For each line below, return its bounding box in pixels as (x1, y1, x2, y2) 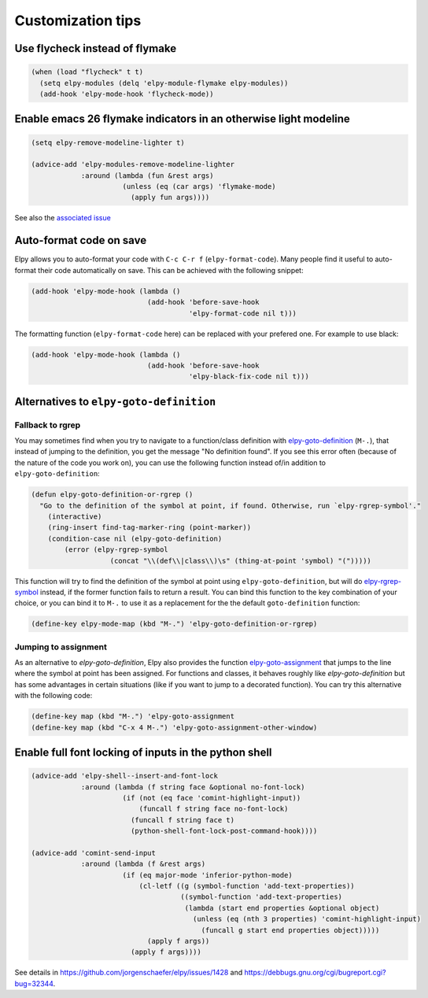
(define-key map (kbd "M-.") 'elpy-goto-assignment (31, 712, 235, 721)
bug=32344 (14, 978, 54, 988)
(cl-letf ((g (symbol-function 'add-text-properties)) (138, 882, 356, 891)
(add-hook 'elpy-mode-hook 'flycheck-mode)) (39, 89, 214, 98)
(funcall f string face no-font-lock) (138, 804, 289, 814)
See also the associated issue (14, 213, 112, 223)
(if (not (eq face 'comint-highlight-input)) (122, 793, 301, 802)
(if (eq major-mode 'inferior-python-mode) (122, 870, 293, 879)
